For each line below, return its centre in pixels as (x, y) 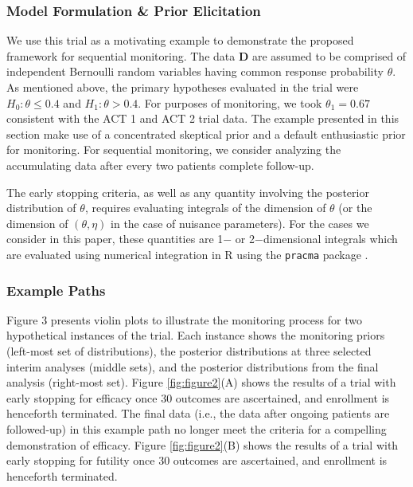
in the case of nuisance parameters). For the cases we (240, 223)
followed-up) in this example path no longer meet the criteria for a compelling (197, 428)
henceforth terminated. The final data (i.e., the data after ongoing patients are (198, 413)
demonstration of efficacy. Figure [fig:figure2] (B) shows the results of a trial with (203, 444)
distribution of (41, 208)
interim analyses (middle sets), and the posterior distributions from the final (193, 366)
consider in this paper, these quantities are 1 (115, 239)
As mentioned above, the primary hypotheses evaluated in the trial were (183, 87)
